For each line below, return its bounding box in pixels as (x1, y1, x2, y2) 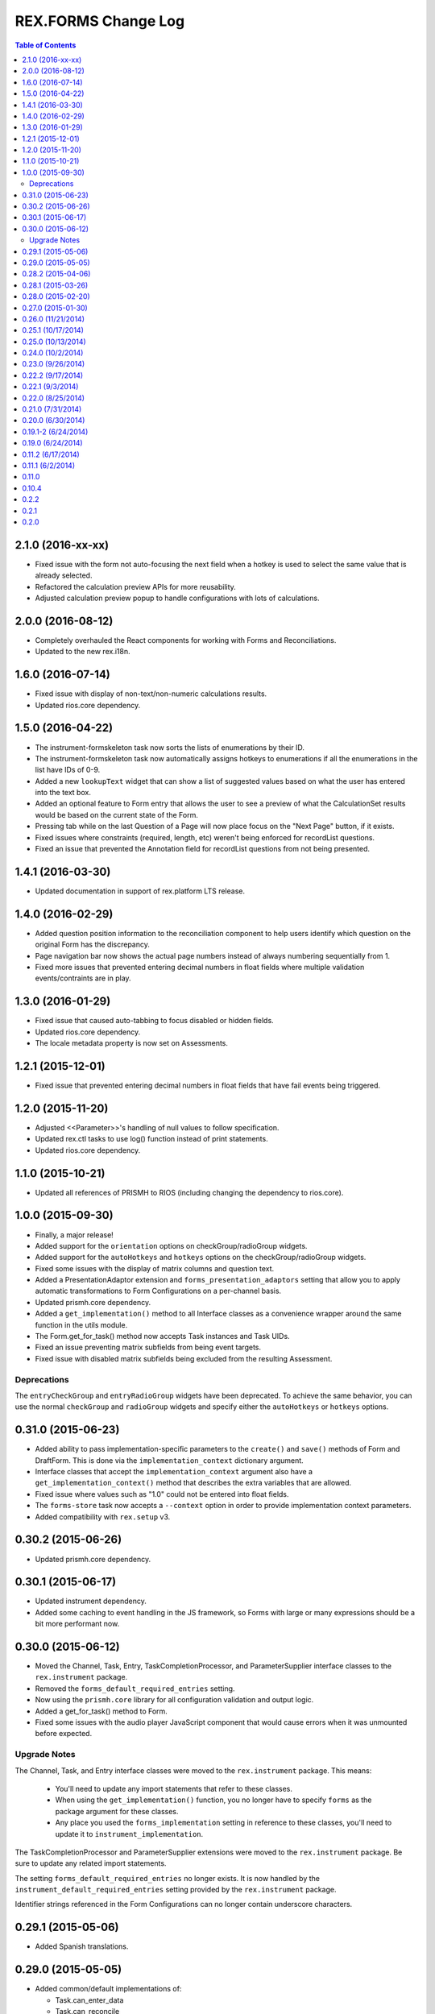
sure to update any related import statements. (14, 1859, 167, 1868)
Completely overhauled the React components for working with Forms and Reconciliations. (35, 635, 337, 644)
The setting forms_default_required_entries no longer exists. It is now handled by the (14, 1873, 320, 1883)
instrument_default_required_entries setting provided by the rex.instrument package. (14, 1885, 338, 1895)
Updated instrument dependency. (35, 1596, 147, 1606)
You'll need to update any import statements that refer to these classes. (55, 1784, 293, 1793)
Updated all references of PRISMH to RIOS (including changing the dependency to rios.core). (35, 1187, 344, 1197)
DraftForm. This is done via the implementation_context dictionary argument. (35, 1455, 304, 1465)
